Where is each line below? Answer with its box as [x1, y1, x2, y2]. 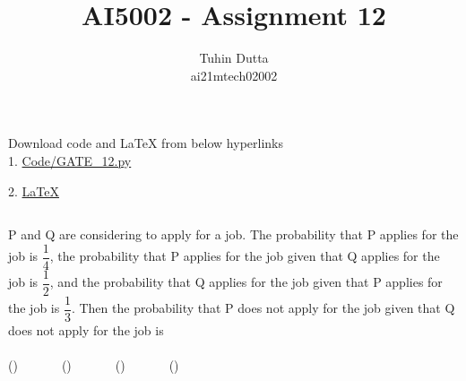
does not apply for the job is [8, 321, 164, 340]
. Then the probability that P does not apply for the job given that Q [71, 299, 455, 317]
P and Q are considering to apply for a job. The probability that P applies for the [8, 225, 459, 244]
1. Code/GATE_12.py [8, 151, 132, 169]
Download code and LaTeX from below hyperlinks [8, 134, 284, 152]
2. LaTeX [8, 181, 59, 200]
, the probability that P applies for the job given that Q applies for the [49, 247, 440, 265]
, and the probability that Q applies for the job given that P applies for [49, 273, 443, 291]
